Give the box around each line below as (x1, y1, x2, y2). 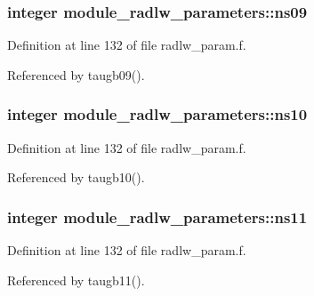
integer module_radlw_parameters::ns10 (7, 103, 308, 125)
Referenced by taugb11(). (7, 270, 145, 289)
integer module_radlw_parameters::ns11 (7, 205, 308, 228)
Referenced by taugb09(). (7, 65, 145, 84)
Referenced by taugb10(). (7, 168, 145, 187)
